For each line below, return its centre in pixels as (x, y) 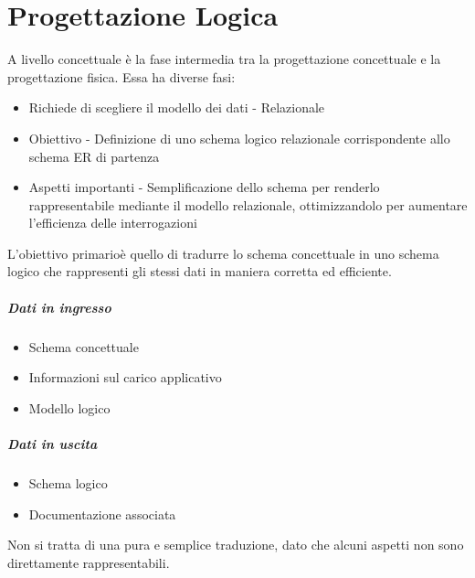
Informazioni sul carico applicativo (125, 377)
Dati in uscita (53, 444)
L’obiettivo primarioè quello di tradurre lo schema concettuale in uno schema (223, 253)
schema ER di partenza (94, 156)
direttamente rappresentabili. (89, 562)
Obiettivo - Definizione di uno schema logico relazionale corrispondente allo (239, 138)
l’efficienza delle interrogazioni (113, 223)
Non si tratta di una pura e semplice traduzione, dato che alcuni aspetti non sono (236, 545)
